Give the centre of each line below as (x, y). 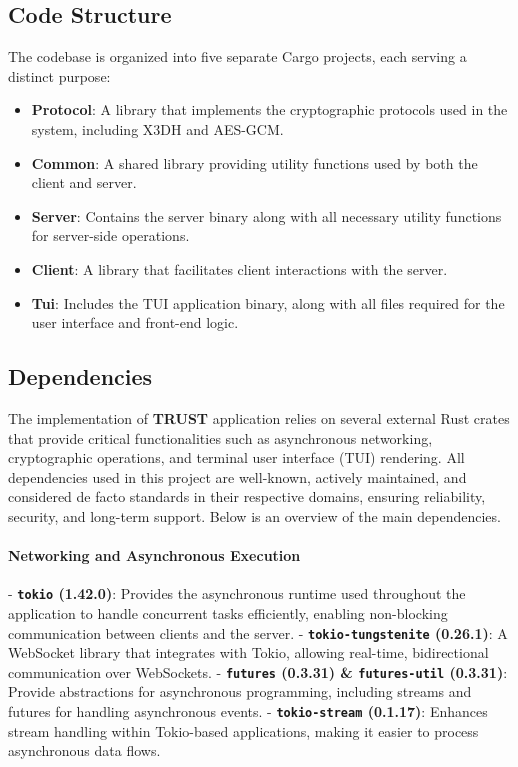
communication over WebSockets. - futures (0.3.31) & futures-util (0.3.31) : (258, 671)
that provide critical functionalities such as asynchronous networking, (220, 437)
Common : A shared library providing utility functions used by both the (254, 162)
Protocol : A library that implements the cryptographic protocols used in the (269, 109)
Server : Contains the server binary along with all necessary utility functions (266, 215)
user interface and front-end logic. (135, 322)
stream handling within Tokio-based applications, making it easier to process (243, 730)
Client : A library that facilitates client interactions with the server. (239, 268)
